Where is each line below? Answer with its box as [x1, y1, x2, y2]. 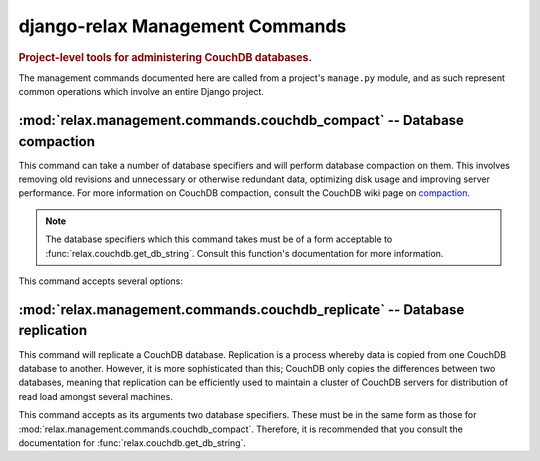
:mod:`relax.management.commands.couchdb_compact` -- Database [18, 112, 465, 129]
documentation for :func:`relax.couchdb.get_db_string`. [18, 436, 247, 449]
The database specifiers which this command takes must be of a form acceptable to [45, 233, 393, 245]
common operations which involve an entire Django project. [18, 86, 265, 98]
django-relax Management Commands [18, 15, 347, 37]
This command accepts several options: [18, 275, 184, 287]
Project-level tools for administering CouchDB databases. [18, 50, 313, 64]
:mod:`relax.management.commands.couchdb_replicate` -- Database [18, 301, 465, 318]
